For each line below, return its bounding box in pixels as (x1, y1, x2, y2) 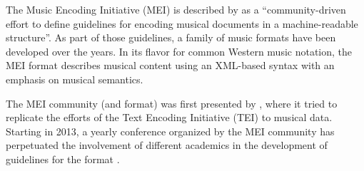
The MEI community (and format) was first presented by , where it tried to (6, 95, 338, 110)
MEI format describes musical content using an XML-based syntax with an (6, 58, 335, 73)
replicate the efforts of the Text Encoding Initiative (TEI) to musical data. (6, 110, 333, 125)
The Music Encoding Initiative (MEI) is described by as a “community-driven (6, 2, 346, 16)
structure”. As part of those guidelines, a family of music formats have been (6, 30, 336, 45)
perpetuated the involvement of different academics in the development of (6, 138, 328, 152)
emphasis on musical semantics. (6, 71, 143, 86)
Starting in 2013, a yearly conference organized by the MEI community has (6, 123, 335, 138)
